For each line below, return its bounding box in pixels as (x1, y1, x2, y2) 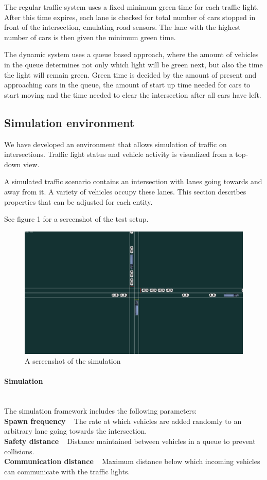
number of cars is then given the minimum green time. (4, 31, 176, 42)
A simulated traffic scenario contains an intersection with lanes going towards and (4, 176, 262, 187)
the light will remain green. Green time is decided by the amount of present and (4, 69, 257, 80)
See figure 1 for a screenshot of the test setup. (4, 214, 149, 224)
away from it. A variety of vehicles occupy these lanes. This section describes (4, 186, 246, 197)
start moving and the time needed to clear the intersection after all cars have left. (4, 89, 261, 100)
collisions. (4, 446, 34, 456)
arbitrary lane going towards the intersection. (4, 425, 147, 436)
